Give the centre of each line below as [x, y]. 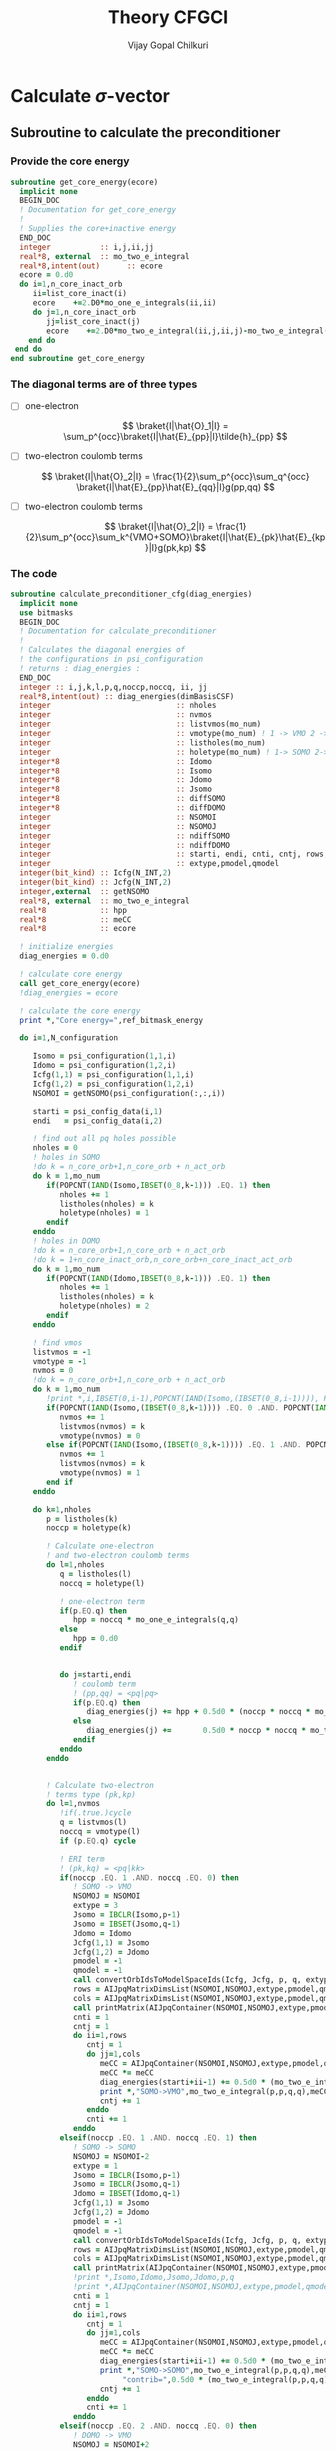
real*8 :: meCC [75, 919]
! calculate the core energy [80, 1011]
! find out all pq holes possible [104, 1139]
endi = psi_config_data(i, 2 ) [97, 1121]
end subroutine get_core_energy [77, 359]
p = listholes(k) [82, 1519]
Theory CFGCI [168, 17]
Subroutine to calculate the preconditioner [145, 132]
